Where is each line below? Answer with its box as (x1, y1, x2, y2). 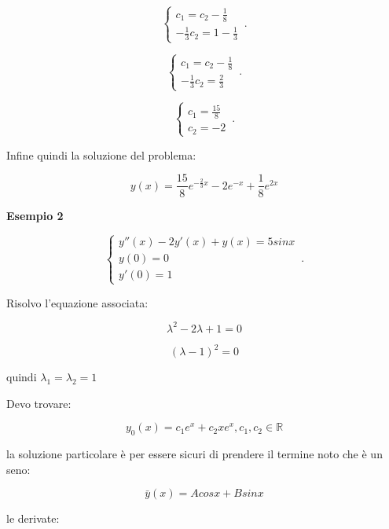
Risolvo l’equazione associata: (6, 294, 149, 310)
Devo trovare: (6, 395, 72, 411)
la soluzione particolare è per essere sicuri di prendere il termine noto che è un (6, 446, 383, 462)
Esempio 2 (6, 207, 64, 223)
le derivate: (6, 510, 60, 527)
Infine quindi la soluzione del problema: (6, 146, 196, 163)
